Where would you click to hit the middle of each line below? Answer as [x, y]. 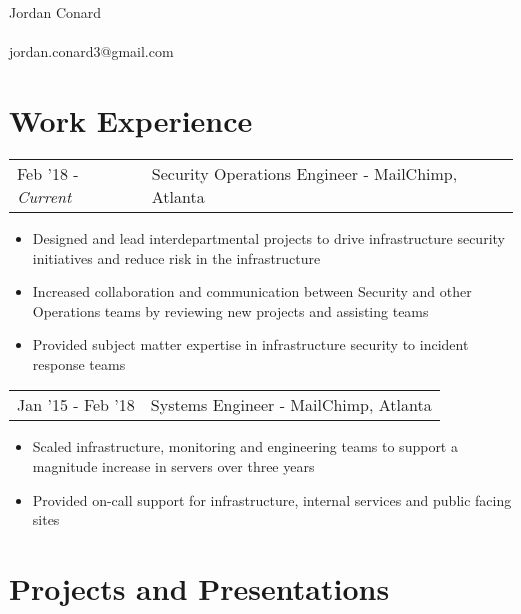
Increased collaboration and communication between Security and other [252, 291]
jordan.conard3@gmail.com [91, 51]
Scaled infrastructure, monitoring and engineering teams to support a [245, 446]
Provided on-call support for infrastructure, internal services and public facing [272, 499]
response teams [79, 363]
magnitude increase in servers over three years [173, 466]
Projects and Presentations [199, 588]
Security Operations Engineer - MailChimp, [304, 173]
